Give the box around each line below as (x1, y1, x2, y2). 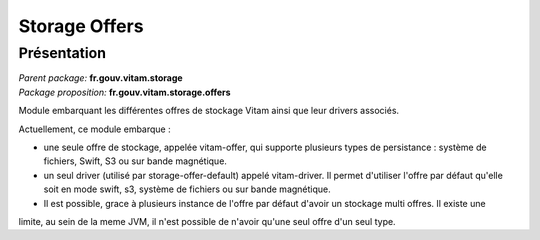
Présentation (18, 44, 107, 62)
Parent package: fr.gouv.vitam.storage (18, 72, 184, 84)
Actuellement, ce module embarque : (18, 123, 171, 135)
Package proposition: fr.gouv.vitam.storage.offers (18, 86, 231, 98)
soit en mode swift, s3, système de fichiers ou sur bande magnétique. (43, 183, 332, 195)
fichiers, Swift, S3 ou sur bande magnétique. (43, 155, 227, 167)
